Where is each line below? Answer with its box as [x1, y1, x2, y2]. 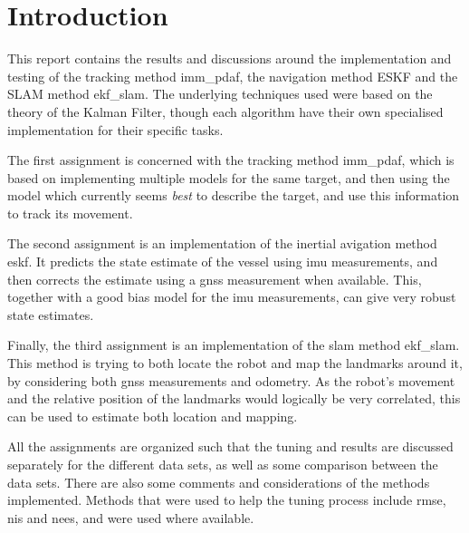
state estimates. [7, 305, 94, 324]
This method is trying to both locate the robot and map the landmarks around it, [7, 354, 463, 373]
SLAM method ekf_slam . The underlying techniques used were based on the [7, 84, 433, 103]
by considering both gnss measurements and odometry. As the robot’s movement [7, 371, 455, 390]
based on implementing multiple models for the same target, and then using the [7, 168, 450, 187]
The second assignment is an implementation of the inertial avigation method [7, 234, 437, 253]
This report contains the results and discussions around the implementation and [7, 49, 452, 68]
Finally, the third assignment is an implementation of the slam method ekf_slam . [7, 335, 460, 354]
